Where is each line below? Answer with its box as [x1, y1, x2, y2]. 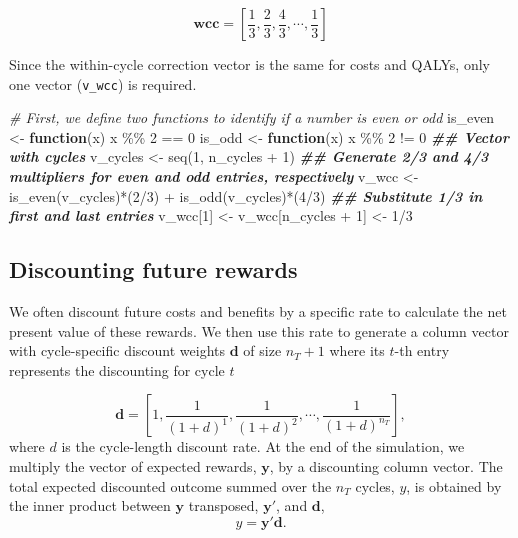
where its [329, 340, 385, 361]
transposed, [188, 495, 259, 516]
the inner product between [9, 495, 171, 516]
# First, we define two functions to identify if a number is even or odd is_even [9, 107, 495, 128]
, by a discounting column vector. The [269, 455, 503, 476]
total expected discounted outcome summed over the [9, 475, 332, 496]
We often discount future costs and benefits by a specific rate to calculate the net [9, 301, 507, 322]
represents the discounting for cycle [9, 359, 225, 380]
